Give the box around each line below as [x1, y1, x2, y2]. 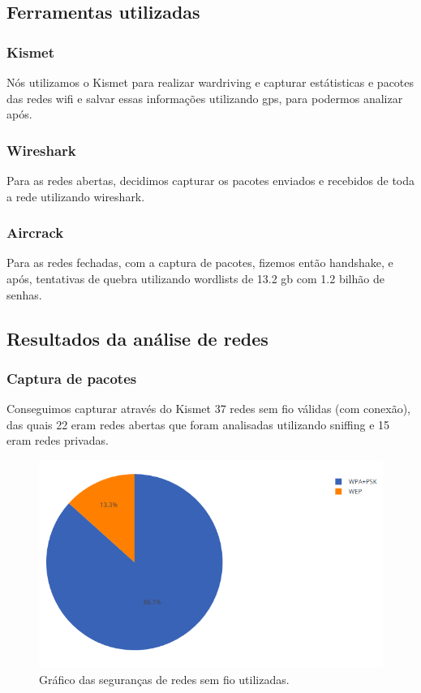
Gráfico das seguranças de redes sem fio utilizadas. [39, 671, 290, 687]
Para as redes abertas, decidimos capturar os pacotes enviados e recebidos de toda [6, 172, 415, 188]
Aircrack [6, 222, 64, 243]
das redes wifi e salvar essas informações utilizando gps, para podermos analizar [6, 89, 403, 106]
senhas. [6, 286, 42, 303]
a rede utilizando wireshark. [6, 187, 145, 204]
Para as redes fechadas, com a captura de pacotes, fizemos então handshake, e [6, 254, 393, 271]
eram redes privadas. [6, 432, 109, 449]
